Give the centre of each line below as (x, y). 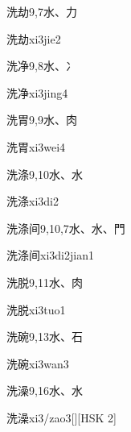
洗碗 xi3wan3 (38, 363)
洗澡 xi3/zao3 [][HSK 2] (61, 417)
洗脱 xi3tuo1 (36, 309)
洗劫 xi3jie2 (34, 38)
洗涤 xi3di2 (33, 201)
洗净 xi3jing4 (37, 92)
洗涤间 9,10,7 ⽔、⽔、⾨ (66, 228)
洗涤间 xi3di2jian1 (50, 255)
